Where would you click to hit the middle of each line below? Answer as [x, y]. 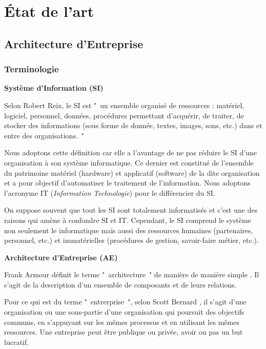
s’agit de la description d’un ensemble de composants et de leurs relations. [120, 284]
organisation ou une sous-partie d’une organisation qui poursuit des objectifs [124, 312]
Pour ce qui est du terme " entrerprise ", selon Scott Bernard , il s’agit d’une [125, 302]
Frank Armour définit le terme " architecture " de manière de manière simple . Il [132, 274]
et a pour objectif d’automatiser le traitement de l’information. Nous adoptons [127, 183]
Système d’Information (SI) [54, 88]
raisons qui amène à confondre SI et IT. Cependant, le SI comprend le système [128, 220]
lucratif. [16, 342]
